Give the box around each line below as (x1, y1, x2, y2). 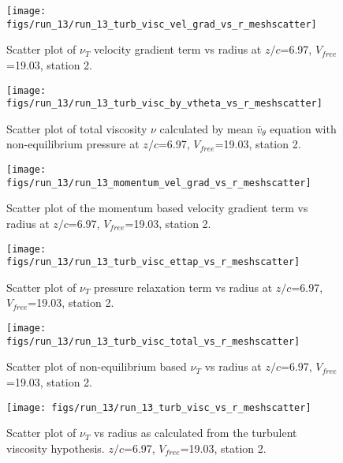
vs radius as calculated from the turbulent (94, 424, 297, 441)
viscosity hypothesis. (6, 439, 105, 456)
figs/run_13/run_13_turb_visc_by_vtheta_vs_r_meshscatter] (6, 98, 322, 110)
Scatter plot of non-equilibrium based (6, 358, 187, 375)
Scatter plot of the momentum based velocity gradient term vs (6, 200, 308, 216)
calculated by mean (159, 120, 253, 136)
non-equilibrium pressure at (6, 136, 140, 152)
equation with (270, 120, 337, 136)
